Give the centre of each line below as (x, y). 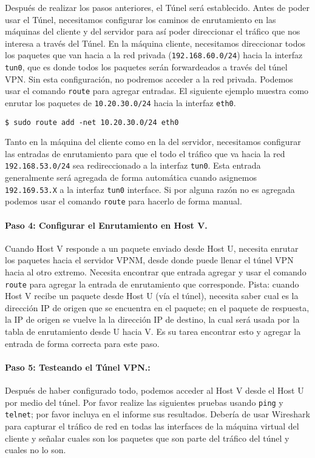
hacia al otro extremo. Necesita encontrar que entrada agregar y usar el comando (156, 271)
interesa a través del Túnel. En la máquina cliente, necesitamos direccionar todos (155, 43)
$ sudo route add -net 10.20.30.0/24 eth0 (92, 122)
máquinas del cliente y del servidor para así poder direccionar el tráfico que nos (153, 31)
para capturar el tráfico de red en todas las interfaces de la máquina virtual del (152, 426)
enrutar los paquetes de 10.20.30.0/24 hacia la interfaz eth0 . (120, 102)
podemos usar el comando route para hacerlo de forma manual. (124, 201)
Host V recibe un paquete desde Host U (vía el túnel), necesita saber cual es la (152, 296)
